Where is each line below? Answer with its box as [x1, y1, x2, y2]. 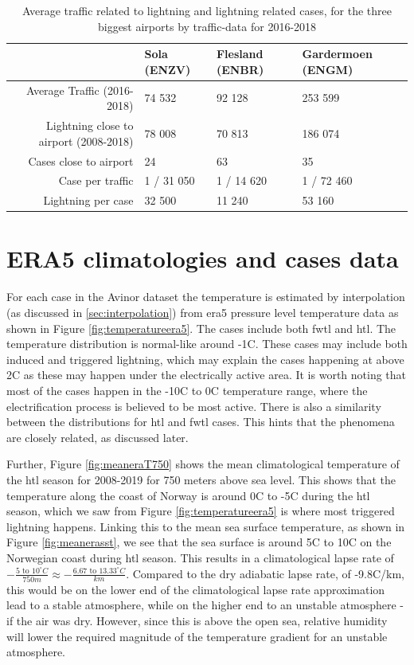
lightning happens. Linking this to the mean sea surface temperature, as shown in [6, 518, 405, 534]
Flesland [216, 45, 264, 62]
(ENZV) [144, 61, 191, 77]
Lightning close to [46, 117, 134, 134]
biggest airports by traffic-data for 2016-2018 [97, 18, 317, 34]
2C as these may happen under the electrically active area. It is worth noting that [6, 366, 407, 383]
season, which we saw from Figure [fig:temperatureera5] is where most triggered [6, 503, 395, 519]
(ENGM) [302, 61, 353, 77]
